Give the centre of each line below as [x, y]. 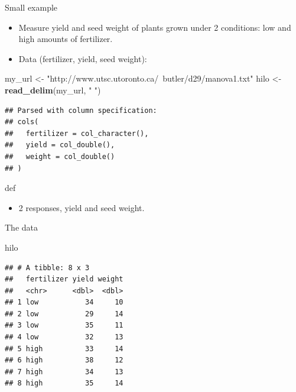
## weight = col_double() [60, 156]
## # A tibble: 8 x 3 [47, 268]
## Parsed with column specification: [81, 110]
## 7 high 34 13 [64, 372]
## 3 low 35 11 [64, 325]
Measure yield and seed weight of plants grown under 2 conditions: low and [155, 27]
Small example [31, 7]
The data [21, 227]
